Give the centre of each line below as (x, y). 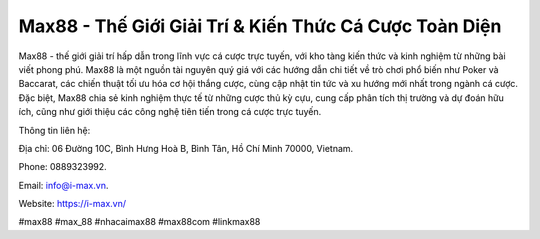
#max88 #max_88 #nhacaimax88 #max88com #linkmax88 (139, 222)
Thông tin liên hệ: (54, 130)
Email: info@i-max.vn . (63, 185)
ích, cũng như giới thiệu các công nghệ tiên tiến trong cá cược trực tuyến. (170, 112)
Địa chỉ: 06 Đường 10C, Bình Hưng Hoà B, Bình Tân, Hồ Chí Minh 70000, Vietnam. (186, 148)
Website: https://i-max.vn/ (72, 204)
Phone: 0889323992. (62, 167)
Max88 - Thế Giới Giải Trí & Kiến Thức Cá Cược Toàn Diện (260, 26)
